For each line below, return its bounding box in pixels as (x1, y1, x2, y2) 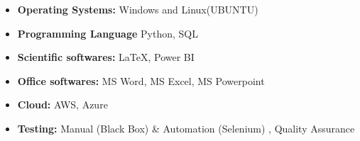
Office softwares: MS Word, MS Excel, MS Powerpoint (17, 73, 265, 88)
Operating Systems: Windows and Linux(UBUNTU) (17, 2, 258, 16)
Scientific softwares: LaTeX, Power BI (17, 50, 195, 64)
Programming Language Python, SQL (17, 26, 198, 40)
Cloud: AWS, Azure (17, 97, 108, 112)
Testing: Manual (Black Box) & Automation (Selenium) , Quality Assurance (17, 120, 355, 135)
